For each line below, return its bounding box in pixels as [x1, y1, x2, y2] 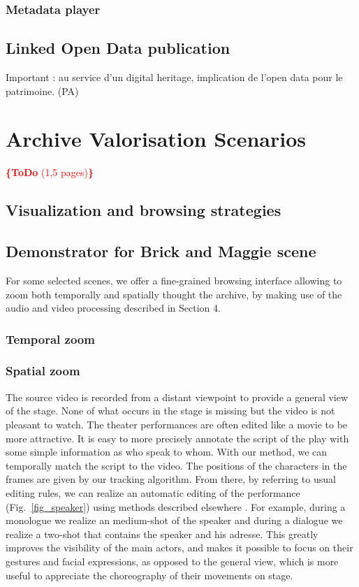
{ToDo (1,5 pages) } [6, 165, 94, 180]
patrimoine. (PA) [6, 83, 79, 98]
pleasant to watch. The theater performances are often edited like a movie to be [6, 416, 348, 431]
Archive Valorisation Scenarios [6, 124, 306, 153]
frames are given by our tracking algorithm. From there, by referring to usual [6, 472, 336, 486]
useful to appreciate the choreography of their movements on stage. [6, 567, 293, 582]
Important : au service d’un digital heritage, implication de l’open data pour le [6, 70, 343, 85]
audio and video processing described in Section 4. [6, 300, 221, 315]
